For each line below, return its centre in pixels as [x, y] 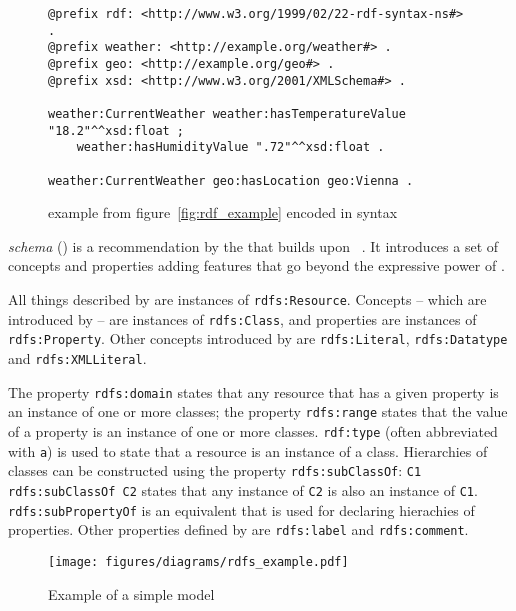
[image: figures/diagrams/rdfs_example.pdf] [198, 561]
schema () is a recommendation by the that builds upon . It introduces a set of [253, 245]
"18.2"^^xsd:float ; [116, 130]
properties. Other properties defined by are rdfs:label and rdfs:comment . [238, 529]
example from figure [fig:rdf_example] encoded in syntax [223, 212]
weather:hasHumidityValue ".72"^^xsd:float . [230, 147]
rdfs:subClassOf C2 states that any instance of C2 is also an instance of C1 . [243, 489]
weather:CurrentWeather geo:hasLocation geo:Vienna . [231, 180]
